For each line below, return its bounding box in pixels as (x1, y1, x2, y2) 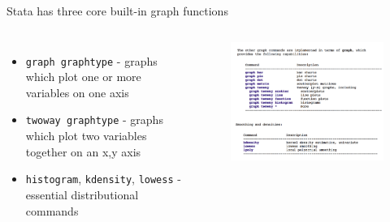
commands (25, 202, 79, 219)
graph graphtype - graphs (25, 52, 158, 69)
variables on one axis (25, 83, 129, 100)
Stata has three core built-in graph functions (6, 2, 228, 19)
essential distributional (25, 186, 139, 203)
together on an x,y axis (25, 143, 141, 160)
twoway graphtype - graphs (25, 111, 163, 128)
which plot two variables (25, 127, 147, 144)
